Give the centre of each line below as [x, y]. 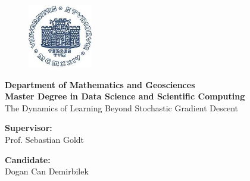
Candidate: [28, 159]
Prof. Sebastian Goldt [45, 139]
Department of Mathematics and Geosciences [100, 84]
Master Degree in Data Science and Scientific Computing [125, 96]
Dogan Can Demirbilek [47, 171]
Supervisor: [29, 128]
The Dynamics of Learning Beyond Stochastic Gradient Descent [121, 107]
